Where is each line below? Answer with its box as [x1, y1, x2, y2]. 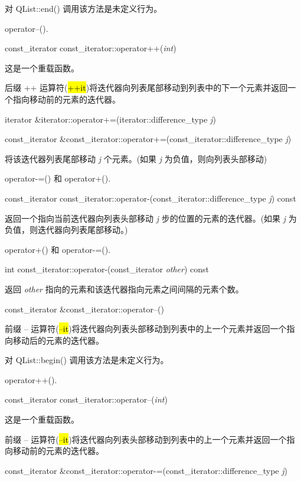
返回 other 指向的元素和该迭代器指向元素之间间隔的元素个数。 [5, 282, 244, 295]
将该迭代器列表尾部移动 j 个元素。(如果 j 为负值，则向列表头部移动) [5, 152, 267, 164]
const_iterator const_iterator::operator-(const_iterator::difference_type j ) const [5, 192, 296, 204]
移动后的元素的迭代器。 [12, 334, 104, 346]
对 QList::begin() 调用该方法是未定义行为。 [5, 354, 169, 366]
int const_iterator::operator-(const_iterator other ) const [5, 263, 210, 275]
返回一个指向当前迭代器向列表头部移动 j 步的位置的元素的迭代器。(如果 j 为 [5, 212, 297, 224]
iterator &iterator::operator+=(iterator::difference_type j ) [5, 113, 216, 125]
